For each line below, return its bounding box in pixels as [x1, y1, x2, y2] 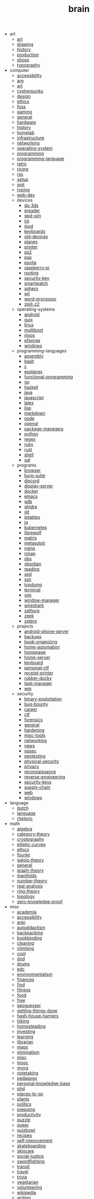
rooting [24, 270, 39, 276]
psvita [24, 260, 37, 266]
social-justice [16, 1153, 44, 1159]
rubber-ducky [24, 675, 52, 681]
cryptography [16, 836, 45, 842]
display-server [24, 483, 53, 489]
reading [24, 566, 40, 572]
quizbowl [16, 1127, 35, 1133]
